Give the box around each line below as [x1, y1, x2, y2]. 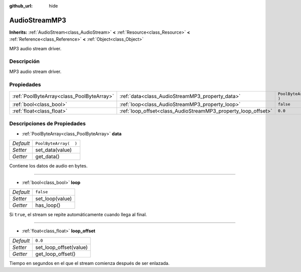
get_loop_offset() [35, 250, 76, 257]
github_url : [9, 3, 33, 9]
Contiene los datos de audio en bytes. [9, 163, 88, 169]
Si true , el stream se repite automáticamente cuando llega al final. [9, 211, 147, 217]
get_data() [35, 153, 60, 160]
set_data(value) [35, 146, 72, 153]
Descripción [9, 58, 40, 65]
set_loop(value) [35, 195, 72, 202]
